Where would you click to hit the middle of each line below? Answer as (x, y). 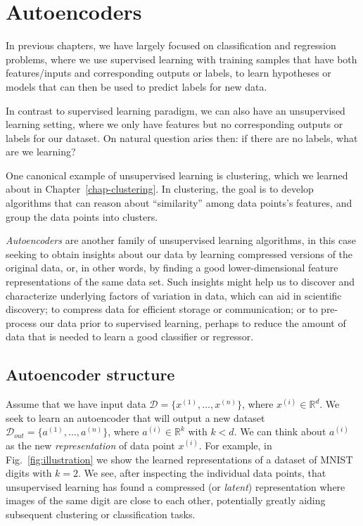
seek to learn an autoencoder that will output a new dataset (135, 417)
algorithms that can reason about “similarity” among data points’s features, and (179, 203)
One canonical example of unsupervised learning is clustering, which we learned (177, 175)
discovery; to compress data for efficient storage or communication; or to (162, 309)
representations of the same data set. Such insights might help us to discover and (180, 282)
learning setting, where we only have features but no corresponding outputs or (174, 124)
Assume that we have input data (76, 404)
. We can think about (280, 431)
